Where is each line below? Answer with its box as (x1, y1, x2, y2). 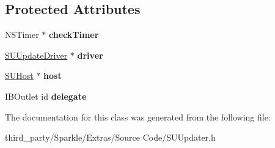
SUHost (5, 69, 34, 82)
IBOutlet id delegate (5, 89, 87, 102)
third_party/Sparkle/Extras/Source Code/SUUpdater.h (5, 131, 216, 144)
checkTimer (48, 28, 99, 41)
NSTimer (5, 28, 39, 41)
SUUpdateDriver (5, 48, 68, 61)
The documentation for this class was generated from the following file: (5, 110, 271, 123)
